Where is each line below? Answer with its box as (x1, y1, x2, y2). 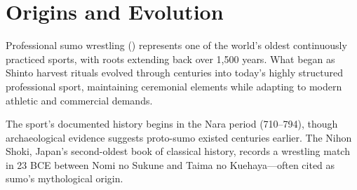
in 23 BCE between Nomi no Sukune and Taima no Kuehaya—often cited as (6, 157, 335, 172)
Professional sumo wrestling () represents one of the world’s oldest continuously (6, 38, 347, 53)
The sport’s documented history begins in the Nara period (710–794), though (6, 116, 338, 131)
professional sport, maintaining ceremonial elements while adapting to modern (6, 79, 342, 93)
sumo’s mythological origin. (6, 171, 123, 186)
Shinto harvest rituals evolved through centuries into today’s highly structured (6, 65, 343, 80)
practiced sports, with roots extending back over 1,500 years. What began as (6, 51, 335, 66)
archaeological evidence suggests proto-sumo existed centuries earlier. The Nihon (6, 130, 352, 144)
